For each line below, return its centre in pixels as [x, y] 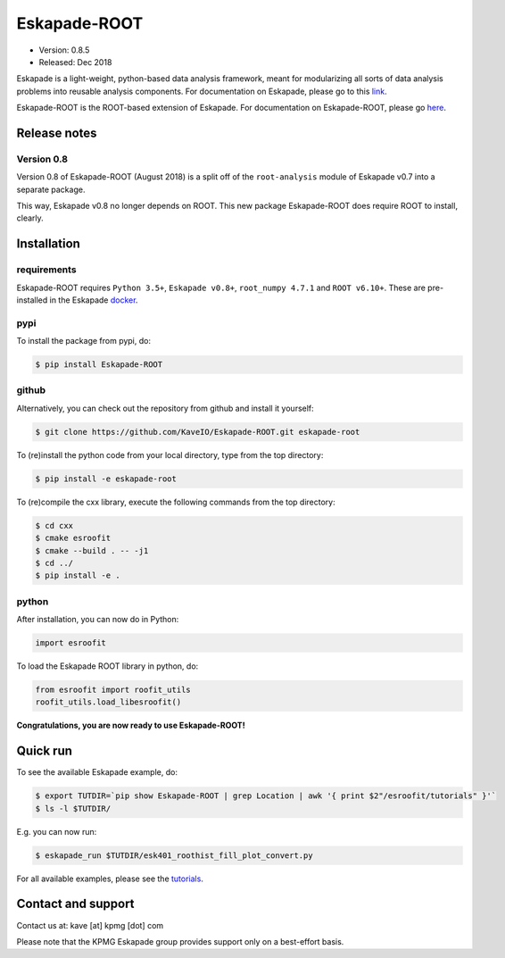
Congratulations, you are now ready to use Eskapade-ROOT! [131, 725]
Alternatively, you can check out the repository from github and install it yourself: [165, 408]
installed [32, 300]
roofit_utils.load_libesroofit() [108, 702]
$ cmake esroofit [73, 538]
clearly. [30, 218]
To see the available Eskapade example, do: [97, 772]
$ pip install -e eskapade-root [106, 479]
